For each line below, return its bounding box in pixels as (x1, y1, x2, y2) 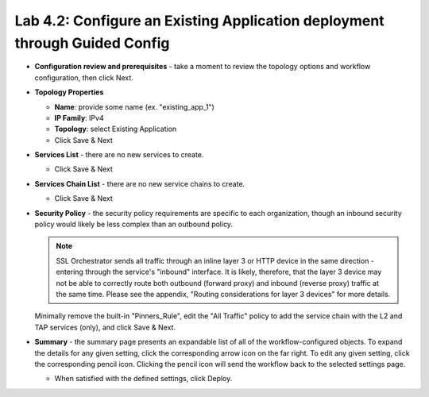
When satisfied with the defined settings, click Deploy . (54, 374, 233, 384)
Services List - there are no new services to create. (34, 150, 204, 160)
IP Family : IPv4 (54, 113, 104, 122)
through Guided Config (14, 34, 170, 52)
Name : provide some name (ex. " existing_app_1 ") (54, 102, 214, 111)
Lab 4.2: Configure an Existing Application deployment (14, 12, 385, 29)
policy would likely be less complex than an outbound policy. (34, 219, 234, 229)
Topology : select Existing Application (54, 124, 177, 134)
